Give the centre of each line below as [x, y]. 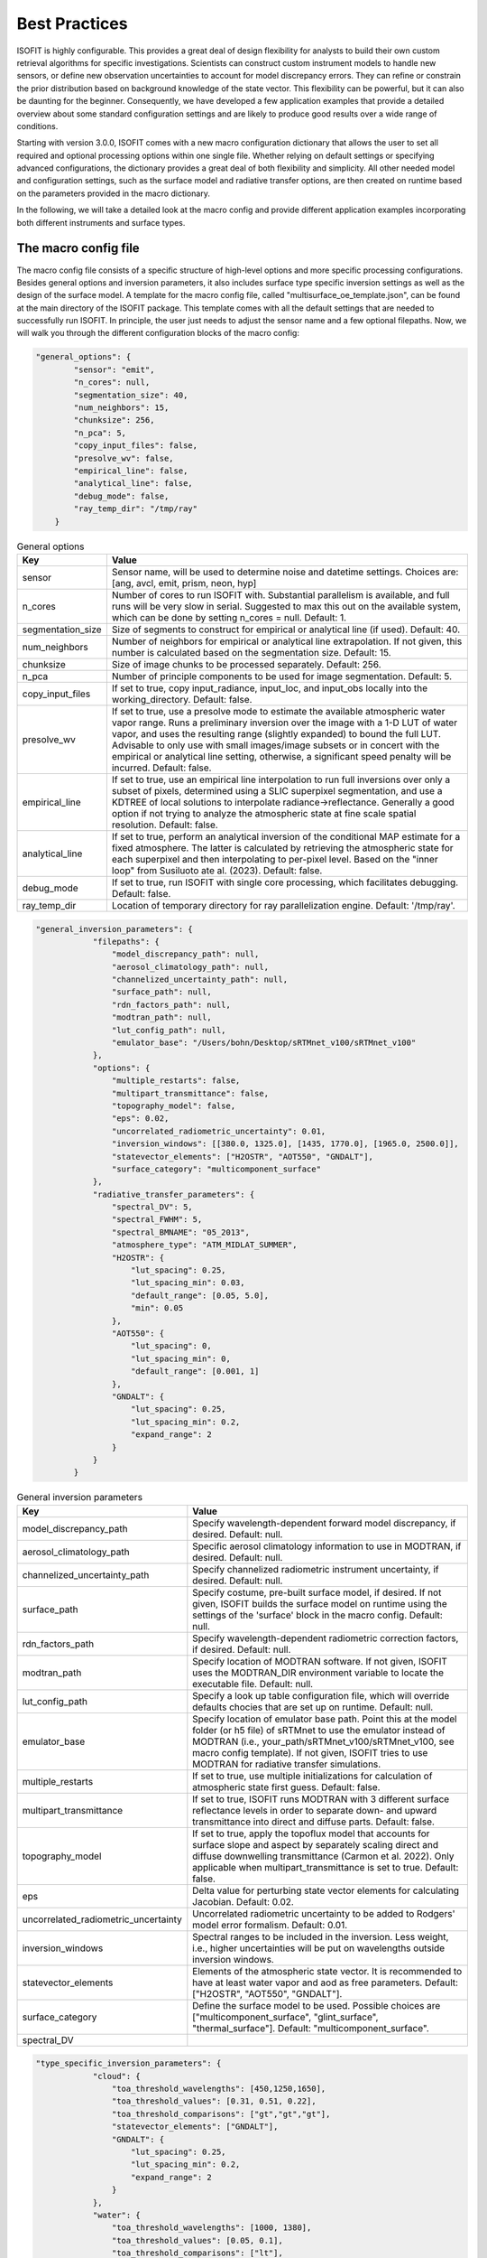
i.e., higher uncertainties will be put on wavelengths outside [319, 1948]
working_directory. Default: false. [182, 699]
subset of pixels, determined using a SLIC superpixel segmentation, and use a [277, 790]
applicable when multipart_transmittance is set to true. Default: [326, 1867]
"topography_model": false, [174, 1106]
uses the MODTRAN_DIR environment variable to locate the [318, 1673]
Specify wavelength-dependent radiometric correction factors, [326, 1638]
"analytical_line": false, [133, 484]
